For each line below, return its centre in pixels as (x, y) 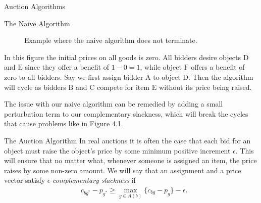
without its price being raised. (205, 87)
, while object (161, 67)
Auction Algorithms (35, 6)
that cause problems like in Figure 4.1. (64, 123)
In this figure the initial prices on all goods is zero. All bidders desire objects (122, 57)
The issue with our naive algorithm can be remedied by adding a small (114, 104)
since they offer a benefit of (67, 67)
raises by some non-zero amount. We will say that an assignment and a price (123, 170)
